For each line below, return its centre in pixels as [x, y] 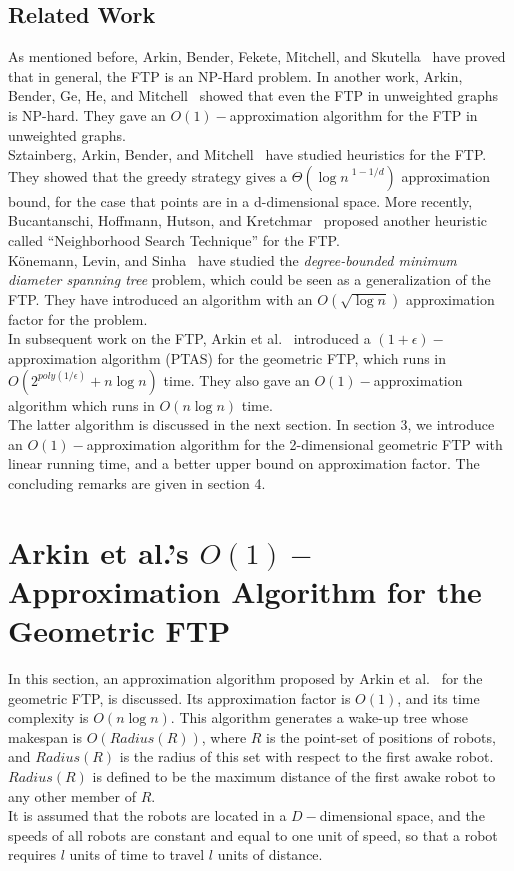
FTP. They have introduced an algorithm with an [160, 298]
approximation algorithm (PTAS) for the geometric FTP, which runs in [227, 357]
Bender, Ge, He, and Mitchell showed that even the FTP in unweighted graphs [253, 95]
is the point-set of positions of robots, [381, 736]
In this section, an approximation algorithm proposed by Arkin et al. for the [245, 677]
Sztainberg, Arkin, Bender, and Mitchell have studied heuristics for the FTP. [247, 154]
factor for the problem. [78, 318]
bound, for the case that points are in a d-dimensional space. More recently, [240, 200]
